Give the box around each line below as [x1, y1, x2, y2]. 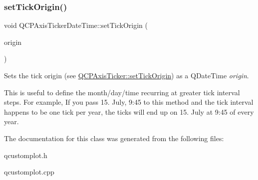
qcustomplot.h [4, 150, 47, 160]
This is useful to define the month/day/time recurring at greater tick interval [4, 87, 240, 97]
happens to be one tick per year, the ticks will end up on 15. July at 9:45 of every [4, 106, 254, 117]
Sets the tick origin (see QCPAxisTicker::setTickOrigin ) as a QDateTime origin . [4, 70, 249, 80]
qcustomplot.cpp [4, 167, 54, 177]
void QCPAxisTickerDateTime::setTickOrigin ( [4, 20, 148, 30]
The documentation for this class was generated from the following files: [4, 133, 224, 143]
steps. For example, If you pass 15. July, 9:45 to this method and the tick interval [4, 97, 254, 107]
